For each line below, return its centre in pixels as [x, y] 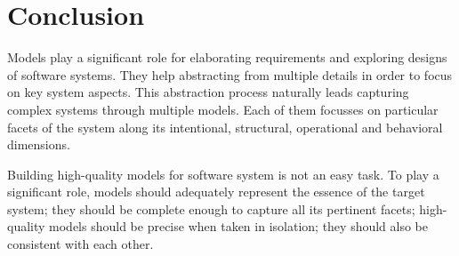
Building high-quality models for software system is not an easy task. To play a [223, 174]
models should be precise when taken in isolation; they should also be [239, 226]
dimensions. [39, 144]
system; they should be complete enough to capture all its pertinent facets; [211, 208]
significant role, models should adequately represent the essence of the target [216, 192]
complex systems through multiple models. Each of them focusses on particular [223, 109]
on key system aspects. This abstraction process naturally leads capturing [208, 92]
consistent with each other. [81, 244]
